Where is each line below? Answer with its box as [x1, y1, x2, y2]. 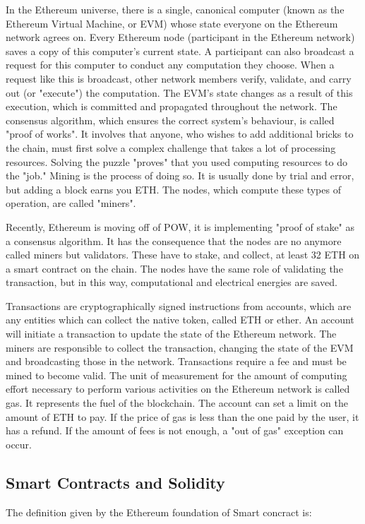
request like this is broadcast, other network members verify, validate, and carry [6, 71, 352, 85]
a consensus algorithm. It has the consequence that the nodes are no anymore [6, 233, 342, 248]
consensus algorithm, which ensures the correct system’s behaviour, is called [6, 112, 335, 127]
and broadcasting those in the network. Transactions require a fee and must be [6, 354, 347, 369]
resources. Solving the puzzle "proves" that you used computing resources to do [6, 154, 347, 169]
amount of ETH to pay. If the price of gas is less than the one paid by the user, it [6, 409, 359, 424]
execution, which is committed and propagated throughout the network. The [6, 99, 337, 114]
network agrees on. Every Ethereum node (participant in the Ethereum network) [6, 30, 355, 44]
